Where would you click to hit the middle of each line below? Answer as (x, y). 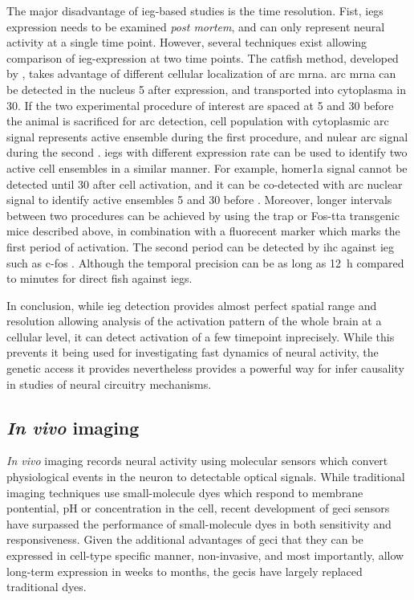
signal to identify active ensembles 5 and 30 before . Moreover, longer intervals (199, 200)
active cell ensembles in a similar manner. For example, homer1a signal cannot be (207, 167)
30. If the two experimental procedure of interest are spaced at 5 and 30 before (200, 105)
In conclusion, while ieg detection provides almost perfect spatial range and (192, 305)
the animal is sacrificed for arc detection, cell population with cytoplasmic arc (198, 121)
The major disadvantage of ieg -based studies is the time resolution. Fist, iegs (195, 10)
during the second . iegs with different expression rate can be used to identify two (207, 152)
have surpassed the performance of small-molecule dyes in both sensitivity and (199, 523)
